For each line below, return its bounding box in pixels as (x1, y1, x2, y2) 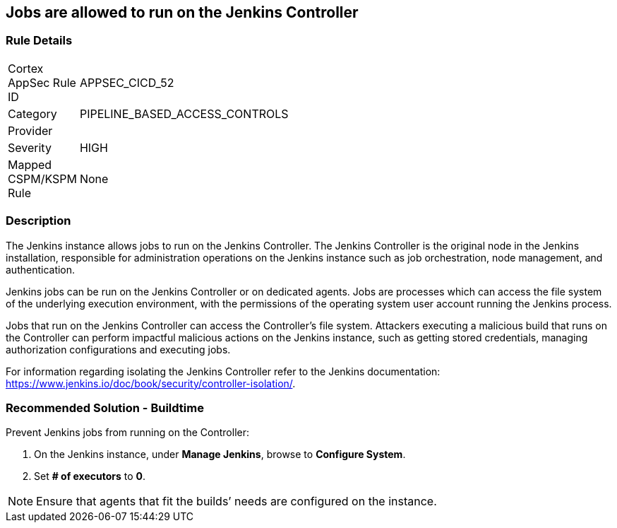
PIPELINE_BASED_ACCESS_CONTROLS (79, 106, 289, 121)
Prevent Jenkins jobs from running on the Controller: (6, 426, 250, 439)
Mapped (8, 157, 52, 172)
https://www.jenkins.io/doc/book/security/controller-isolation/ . (6, 377, 296, 389)
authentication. (6, 263, 76, 276)
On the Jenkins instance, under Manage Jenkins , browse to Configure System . (34, 448, 406, 461)
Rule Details (6, 33, 73, 48)
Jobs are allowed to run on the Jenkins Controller (6, 4, 359, 21)
